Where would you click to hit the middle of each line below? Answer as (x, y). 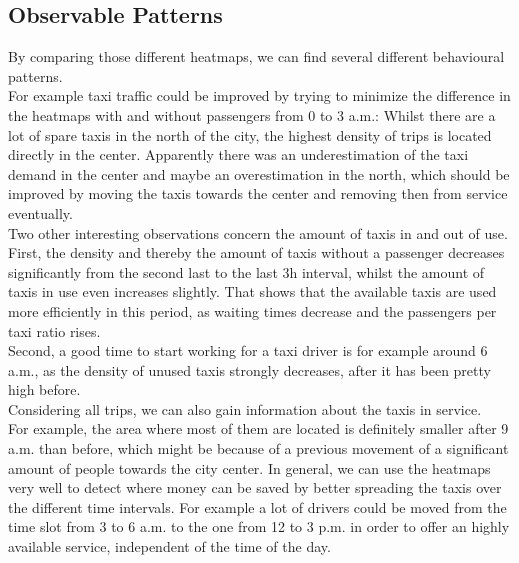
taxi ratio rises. (54, 330)
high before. (44, 389)
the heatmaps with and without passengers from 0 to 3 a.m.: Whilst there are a (252, 114)
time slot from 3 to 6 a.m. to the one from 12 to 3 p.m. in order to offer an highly (259, 526)
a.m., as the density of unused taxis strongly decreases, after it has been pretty (249, 369)
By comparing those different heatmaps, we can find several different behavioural (256, 56)
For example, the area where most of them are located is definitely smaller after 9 (258, 428)
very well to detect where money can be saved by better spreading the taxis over (255, 487)
